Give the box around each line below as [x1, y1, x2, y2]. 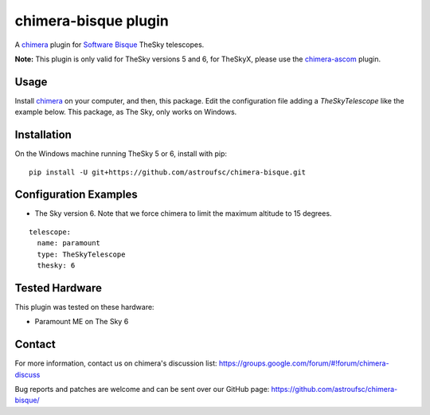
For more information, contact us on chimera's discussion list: [14, 358, 217, 368]
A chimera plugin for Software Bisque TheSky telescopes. [14, 40, 205, 49]
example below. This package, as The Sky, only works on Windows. [14, 108, 237, 117]
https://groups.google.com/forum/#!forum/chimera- [218, 358, 389, 368]
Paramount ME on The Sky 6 [34, 317, 129, 327]
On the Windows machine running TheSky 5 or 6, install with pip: [14, 149, 227, 159]
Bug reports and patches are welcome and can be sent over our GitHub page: [14, 384, 270, 393]
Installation [14, 128, 72, 142]
